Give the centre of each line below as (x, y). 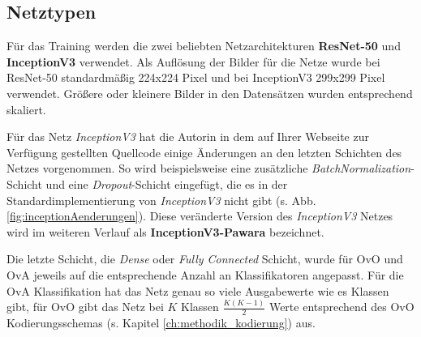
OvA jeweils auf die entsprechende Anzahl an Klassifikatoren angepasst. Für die (205, 274)
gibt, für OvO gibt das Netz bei (85, 307)
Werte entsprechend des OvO (342, 307)
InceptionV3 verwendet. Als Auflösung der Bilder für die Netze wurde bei (193, 61)
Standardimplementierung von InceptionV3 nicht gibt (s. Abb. (161, 200)
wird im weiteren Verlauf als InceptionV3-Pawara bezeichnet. (165, 231)
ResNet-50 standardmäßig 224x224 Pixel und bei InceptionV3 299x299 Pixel (196, 77)
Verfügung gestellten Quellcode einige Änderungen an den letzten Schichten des (204, 152)
